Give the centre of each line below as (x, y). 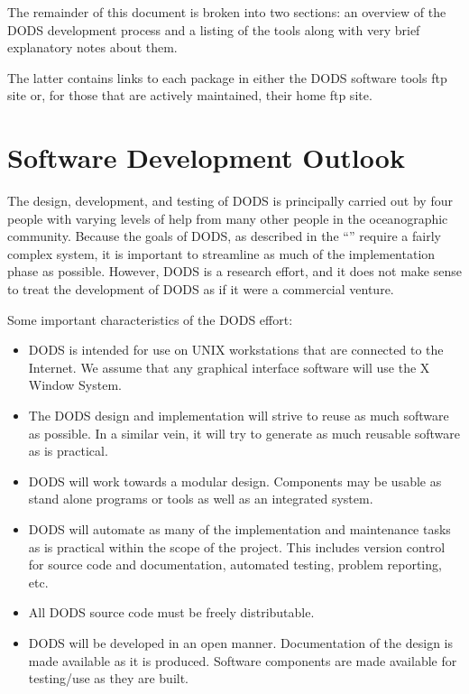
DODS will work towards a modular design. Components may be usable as (235, 481)
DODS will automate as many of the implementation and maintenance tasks (239, 529)
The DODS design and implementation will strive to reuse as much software (239, 416)
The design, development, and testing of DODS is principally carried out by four (230, 201)
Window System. (75, 385)
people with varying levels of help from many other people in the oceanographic (228, 218)
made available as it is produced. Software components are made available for (243, 660)
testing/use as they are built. (109, 678)
